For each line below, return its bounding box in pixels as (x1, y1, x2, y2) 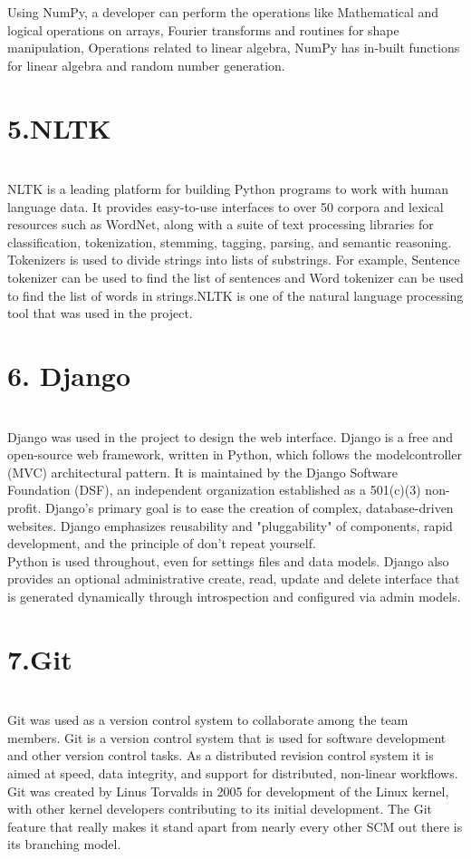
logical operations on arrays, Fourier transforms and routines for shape (7, 20, 399, 39)
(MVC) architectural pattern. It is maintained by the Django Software (7, 462, 398, 481)
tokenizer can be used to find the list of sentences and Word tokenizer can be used (7, 268, 464, 287)
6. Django (7, 357, 131, 394)
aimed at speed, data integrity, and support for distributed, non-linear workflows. (7, 764, 458, 782)
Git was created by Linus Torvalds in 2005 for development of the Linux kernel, (7, 781, 449, 800)
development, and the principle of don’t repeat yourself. (7, 534, 316, 553)
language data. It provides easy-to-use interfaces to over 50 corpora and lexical (7, 197, 444, 216)
